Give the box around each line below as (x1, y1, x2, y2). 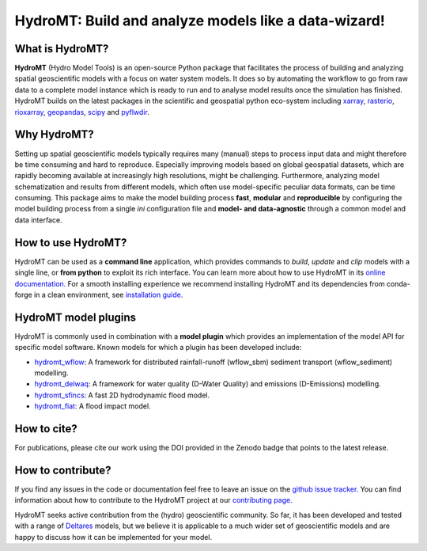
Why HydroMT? (14, 127, 94, 142)
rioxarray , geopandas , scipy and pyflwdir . (14, 107, 149, 116)
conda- (386, 279, 410, 288)
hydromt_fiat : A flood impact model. (34, 401, 151, 411)
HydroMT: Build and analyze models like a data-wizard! (14, 12, 385, 29)
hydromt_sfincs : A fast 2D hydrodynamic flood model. (34, 390, 210, 400)
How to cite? (14, 422, 78, 435)
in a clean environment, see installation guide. (33, 290, 183, 299)
